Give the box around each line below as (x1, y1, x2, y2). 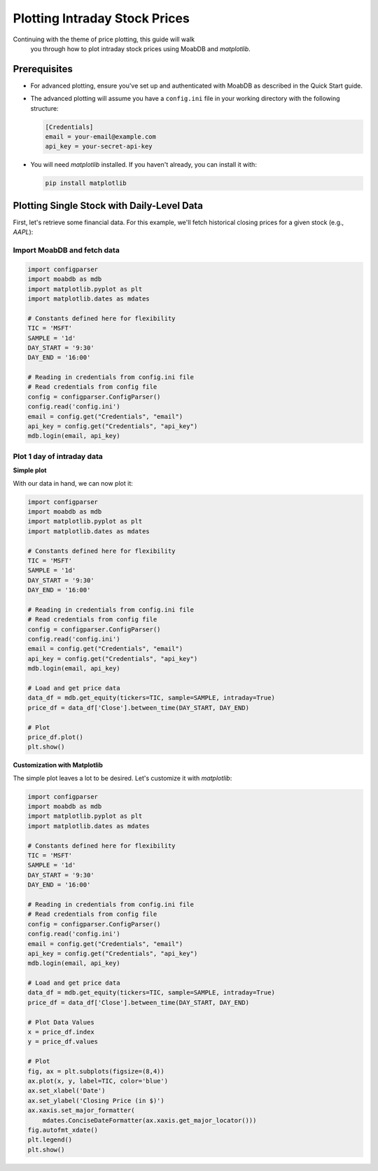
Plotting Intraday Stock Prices (13, 11, 190, 26)
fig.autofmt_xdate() (27, 1125, 98, 1134)
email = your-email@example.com (45, 133, 157, 140)
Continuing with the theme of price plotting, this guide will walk (13, 35, 195, 43)
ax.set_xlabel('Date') (27, 1087, 106, 1095)
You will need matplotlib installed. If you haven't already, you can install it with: (30, 160, 257, 169)
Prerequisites (13, 63, 73, 75)
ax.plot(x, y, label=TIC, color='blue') (27, 1077, 168, 1085)
